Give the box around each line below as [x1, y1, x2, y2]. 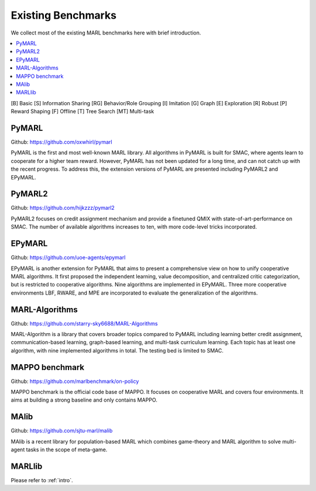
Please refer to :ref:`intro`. [11, 477, 73, 484]
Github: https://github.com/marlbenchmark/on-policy [11, 378, 139, 385]
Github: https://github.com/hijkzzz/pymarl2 [11, 205, 115, 212]
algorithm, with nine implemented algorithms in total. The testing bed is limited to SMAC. [11, 347, 224, 354]
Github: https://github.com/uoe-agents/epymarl [11, 254, 126, 261]
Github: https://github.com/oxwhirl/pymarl [11, 138, 112, 146]
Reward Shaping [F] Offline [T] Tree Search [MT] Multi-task [11, 108, 154, 115]
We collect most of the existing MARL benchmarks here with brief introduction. [11, 29, 201, 36]
